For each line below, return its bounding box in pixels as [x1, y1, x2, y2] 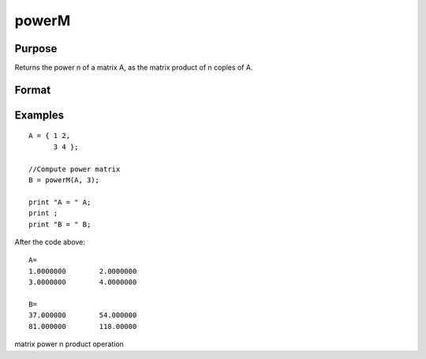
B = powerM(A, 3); [28, 176, 100, 185]
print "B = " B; [28, 219, 92, 229]
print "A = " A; [28, 197, 92, 207]
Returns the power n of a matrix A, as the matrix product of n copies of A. [14, 63, 253, 73]
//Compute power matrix [28, 164, 121, 174]
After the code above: [14, 237, 86, 246]
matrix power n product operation [14, 339, 124, 349]
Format [14, 83, 51, 96]
